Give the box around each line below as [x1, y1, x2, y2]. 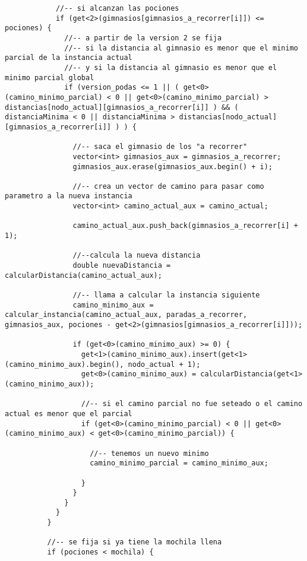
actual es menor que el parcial [5, 409, 132, 418]
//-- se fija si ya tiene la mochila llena [47, 538, 222, 547]
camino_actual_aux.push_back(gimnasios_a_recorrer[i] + [72, 221, 298, 230]
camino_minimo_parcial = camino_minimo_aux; [90, 459, 268, 468]
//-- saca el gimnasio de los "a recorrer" [72, 142, 248, 151]
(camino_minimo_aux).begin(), [5, 360, 124, 369]
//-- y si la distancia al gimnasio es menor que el [64, 63, 277, 72]
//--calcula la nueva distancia [72, 251, 201, 260]
